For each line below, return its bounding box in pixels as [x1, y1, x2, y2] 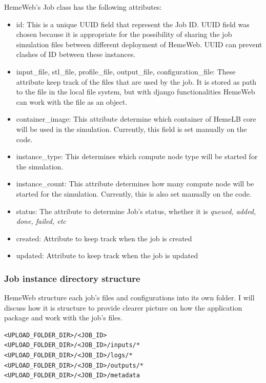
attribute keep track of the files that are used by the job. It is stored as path [16, 76, 257, 87]
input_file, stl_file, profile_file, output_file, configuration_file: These [16, 66, 236, 76]
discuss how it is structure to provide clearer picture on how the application [4, 302, 242, 313]
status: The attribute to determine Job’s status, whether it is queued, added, [16, 205, 256, 216]
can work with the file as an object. [16, 96, 128, 107]
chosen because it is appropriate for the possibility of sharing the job [16, 29, 232, 40]
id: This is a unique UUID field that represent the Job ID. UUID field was [16, 18, 250, 29]
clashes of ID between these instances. [16, 49, 136, 60]
